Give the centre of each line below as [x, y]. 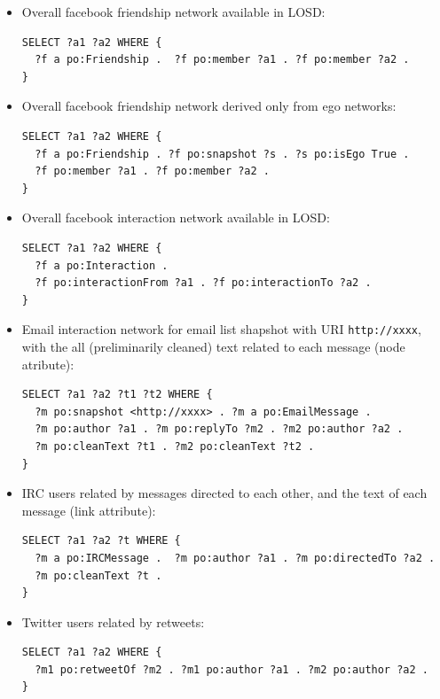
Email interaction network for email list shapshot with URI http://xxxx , [221, 329]
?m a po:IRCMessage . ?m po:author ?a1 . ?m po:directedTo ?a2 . [235, 558]
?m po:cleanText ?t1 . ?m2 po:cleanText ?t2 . [175, 446]
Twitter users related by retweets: [113, 621]
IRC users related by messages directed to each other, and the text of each [224, 493]
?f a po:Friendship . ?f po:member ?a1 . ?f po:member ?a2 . [222, 60]
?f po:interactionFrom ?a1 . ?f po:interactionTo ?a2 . [203, 283]
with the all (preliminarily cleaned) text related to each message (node [213, 346]
